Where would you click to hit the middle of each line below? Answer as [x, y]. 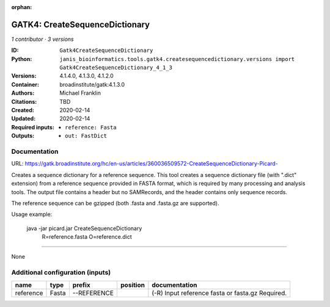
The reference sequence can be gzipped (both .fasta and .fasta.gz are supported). [115, 203]
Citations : [24, 101]
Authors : [23, 93]
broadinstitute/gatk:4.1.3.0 [92, 84]
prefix [82, 285]
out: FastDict [86, 136]
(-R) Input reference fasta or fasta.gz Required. [219, 293]
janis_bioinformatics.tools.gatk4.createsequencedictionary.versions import [177, 59]
